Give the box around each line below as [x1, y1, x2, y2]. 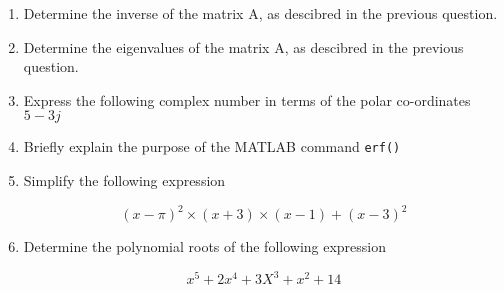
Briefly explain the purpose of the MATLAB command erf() [23, 136, 401, 157]
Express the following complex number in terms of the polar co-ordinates [23, 89, 471, 110]
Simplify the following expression [23, 170, 226, 191]
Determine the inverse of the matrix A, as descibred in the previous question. [23, 3, 498, 23]
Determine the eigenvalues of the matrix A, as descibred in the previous [23, 36, 464, 57]
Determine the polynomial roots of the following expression [23, 236, 387, 257]
